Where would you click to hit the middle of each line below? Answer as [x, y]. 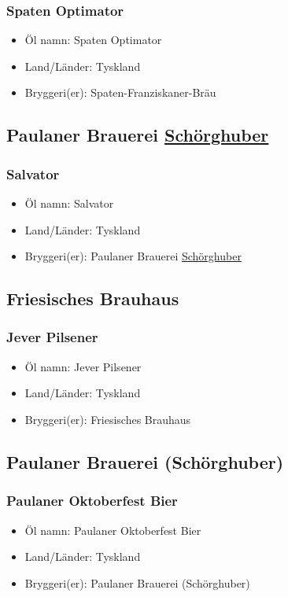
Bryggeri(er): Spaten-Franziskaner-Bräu [120, 92]
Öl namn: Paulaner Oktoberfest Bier [113, 530]
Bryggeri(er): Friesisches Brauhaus [108, 419]
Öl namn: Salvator [69, 203]
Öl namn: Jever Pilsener [83, 366]
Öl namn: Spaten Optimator [93, 40]
